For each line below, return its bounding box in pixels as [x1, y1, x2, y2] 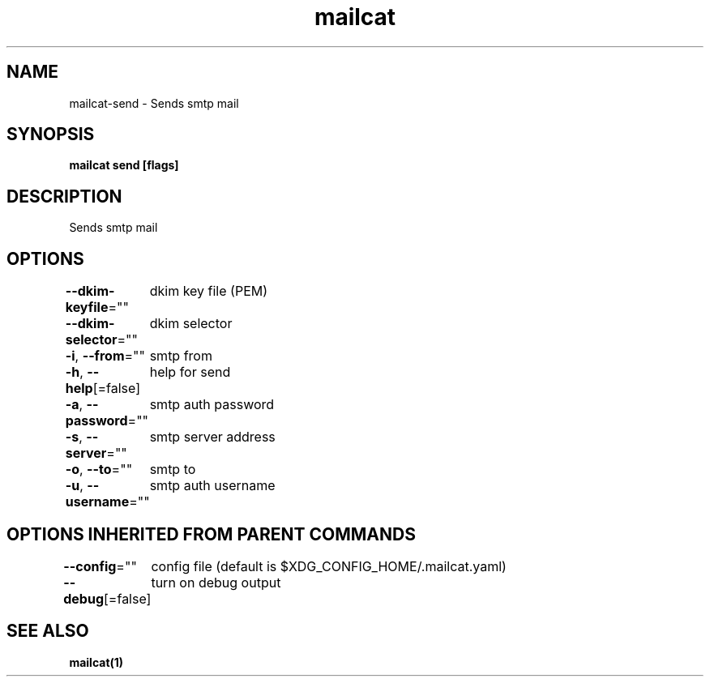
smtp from [149, 348, 212, 365]
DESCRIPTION [6, 186, 122, 207]
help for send [149, 364, 231, 381]
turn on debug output [151, 574, 281, 591]
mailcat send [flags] [69, 158, 179, 173]
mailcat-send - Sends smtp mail [69, 96, 239, 110]
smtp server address [149, 429, 276, 446]
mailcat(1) [69, 655, 124, 669]
